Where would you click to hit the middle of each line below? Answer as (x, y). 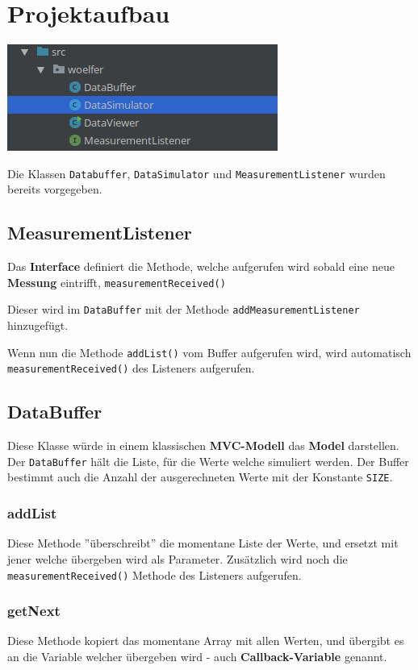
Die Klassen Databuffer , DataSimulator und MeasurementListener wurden (196, 173)
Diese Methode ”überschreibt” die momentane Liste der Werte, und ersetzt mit (203, 543)
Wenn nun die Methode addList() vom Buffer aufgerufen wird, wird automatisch (209, 352)
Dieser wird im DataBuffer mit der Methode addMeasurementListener (184, 309)
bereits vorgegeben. (55, 189)
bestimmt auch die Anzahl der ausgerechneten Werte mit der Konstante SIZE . (200, 477)
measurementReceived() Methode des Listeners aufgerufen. (155, 574)
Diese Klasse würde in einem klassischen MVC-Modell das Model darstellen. (203, 445)
